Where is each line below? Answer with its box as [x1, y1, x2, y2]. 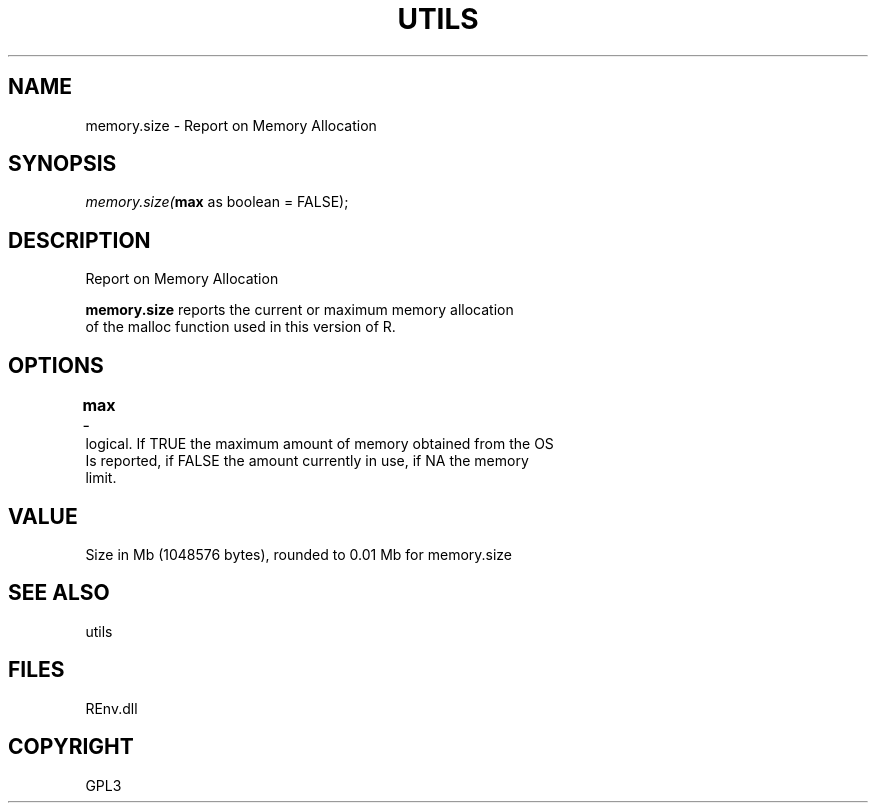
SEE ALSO [8, 580, 110, 606]
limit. [85, 469, 117, 487]
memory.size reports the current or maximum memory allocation [85, 301, 514, 319]
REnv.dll [85, 699, 138, 717]
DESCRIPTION [8, 227, 151, 253]
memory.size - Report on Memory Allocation [85, 116, 377, 134]
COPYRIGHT [8, 734, 134, 760]
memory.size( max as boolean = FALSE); [85, 193, 349, 211]
